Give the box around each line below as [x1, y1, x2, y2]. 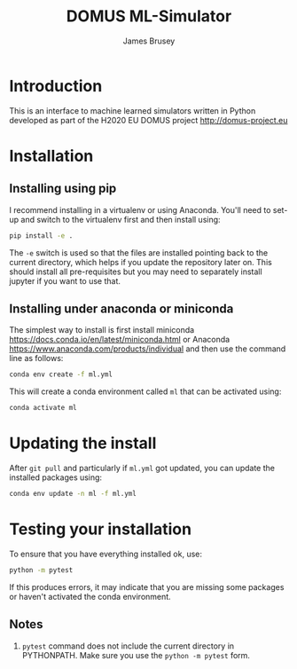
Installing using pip [9, 181, 117, 196]
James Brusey [122, 35, 176, 46]
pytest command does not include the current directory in [21, 641, 235, 651]
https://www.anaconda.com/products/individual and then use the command [9, 343, 286, 354]
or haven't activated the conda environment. [9, 591, 171, 602]
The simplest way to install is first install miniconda [9, 325, 195, 335]
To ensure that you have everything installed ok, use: [9, 548, 202, 559]
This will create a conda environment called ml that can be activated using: [9, 386, 282, 397]
